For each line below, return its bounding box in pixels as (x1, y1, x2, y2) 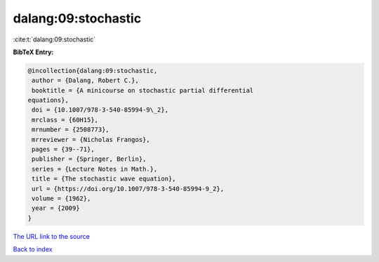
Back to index (13, 245, 53, 254)
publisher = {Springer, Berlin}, (32, 155, 147, 163)
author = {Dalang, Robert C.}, (32, 77, 140, 84)
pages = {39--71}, (32, 145, 95, 154)
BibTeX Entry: (13, 48, 54, 56)
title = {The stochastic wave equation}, (32, 175, 176, 183)
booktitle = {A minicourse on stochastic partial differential (32, 86, 254, 94)
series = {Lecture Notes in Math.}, (32, 165, 158, 173)
